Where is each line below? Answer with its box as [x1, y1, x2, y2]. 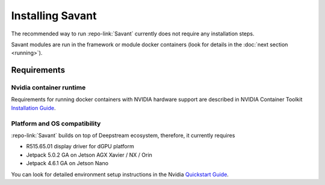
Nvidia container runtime [11, 83, 86, 92]
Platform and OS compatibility [11, 119, 101, 127]
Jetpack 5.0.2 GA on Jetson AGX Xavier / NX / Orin [26, 151, 153, 159]
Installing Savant [11, 9, 97, 22]
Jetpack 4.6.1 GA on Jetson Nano [26, 160, 108, 167]
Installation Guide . [11, 104, 57, 111]
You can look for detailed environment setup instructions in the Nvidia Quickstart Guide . [11, 171, 229, 178]
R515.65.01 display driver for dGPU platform [26, 143, 135, 150]
